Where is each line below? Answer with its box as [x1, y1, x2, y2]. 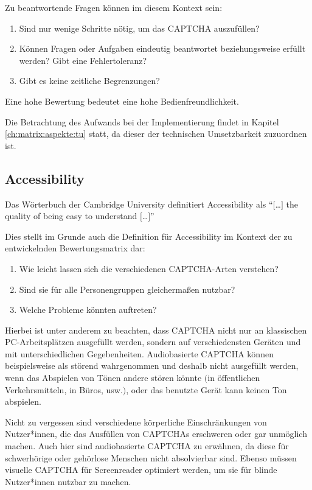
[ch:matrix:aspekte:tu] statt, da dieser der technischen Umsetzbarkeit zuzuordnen [5, 127, 307, 140]
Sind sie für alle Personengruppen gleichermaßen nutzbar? [19, 282, 235, 295]
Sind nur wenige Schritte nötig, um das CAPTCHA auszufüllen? [19, 21, 260, 34]
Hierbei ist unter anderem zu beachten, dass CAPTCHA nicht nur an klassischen [5, 323, 307, 336]
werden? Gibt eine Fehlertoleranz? [19, 54, 147, 66]
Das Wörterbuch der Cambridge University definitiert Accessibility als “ [5, 197, 273, 210]
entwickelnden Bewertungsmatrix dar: [5, 242, 145, 254]
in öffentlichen [207, 371, 260, 384]
